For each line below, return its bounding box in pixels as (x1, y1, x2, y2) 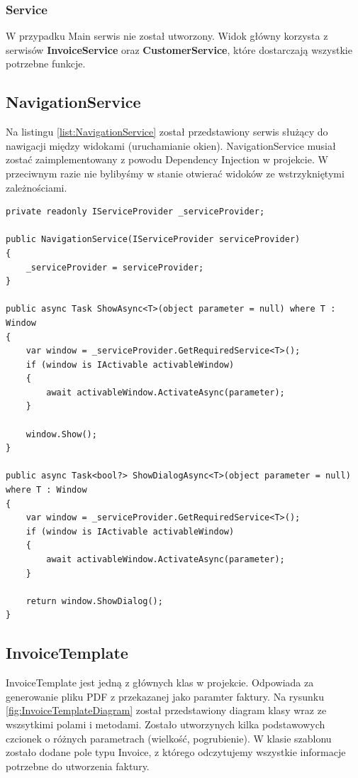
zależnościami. (6, 180, 67, 194)
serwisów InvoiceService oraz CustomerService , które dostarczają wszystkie (6, 42, 352, 57)
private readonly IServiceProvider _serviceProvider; (6, 207, 265, 217)
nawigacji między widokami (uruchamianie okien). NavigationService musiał (6, 138, 336, 153)
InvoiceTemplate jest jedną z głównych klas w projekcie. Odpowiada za (6, 675, 314, 690)
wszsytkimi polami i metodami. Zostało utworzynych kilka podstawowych (6, 716, 325, 731)
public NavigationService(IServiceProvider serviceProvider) (6, 234, 301, 245)
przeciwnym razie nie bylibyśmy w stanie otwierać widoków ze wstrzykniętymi (6, 165, 345, 180)
